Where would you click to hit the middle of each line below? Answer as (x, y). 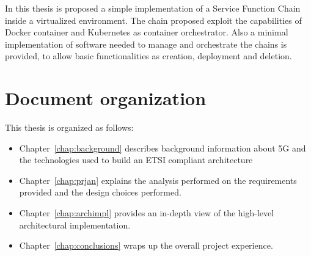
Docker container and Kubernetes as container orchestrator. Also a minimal (147, 32)
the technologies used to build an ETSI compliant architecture (136, 160)
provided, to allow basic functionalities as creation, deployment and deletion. (148, 56)
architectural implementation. (75, 225)
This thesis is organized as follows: (69, 127)
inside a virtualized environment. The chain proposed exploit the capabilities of (153, 20)
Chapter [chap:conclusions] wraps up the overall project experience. (146, 245)
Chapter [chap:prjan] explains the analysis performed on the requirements (158, 180)
